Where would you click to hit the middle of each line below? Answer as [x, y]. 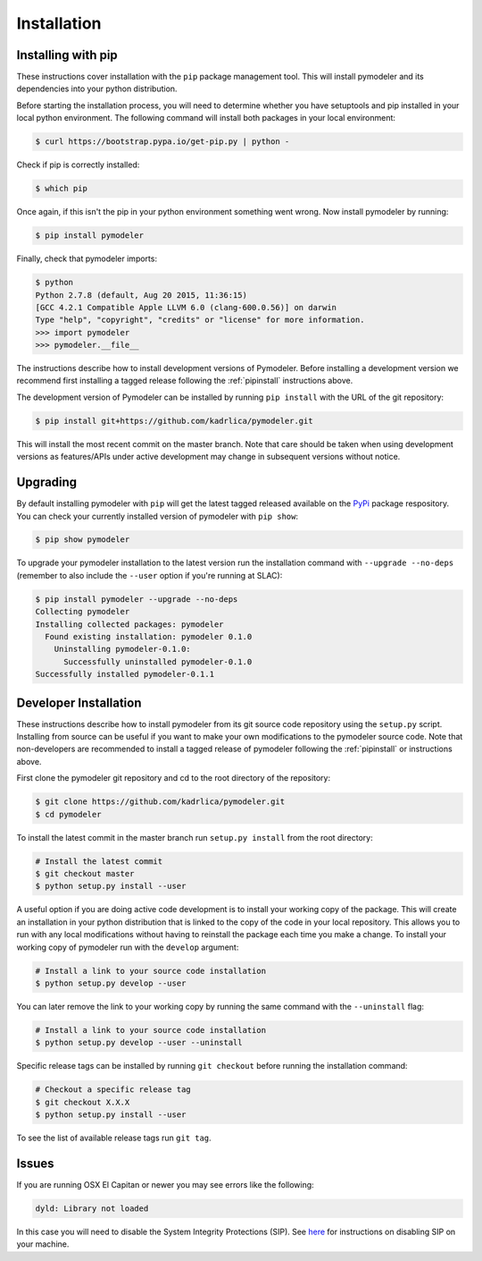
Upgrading [47, 482]
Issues [35, 1163]
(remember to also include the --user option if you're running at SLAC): [150, 575]
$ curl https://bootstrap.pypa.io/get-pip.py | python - [162, 142]
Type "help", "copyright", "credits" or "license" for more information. [200, 320]
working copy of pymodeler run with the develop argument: [128, 947]
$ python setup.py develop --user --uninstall [139, 1043]
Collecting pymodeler [83, 612]
